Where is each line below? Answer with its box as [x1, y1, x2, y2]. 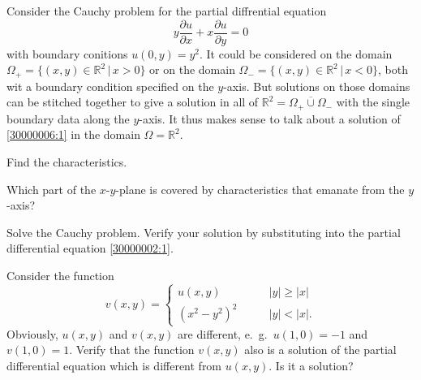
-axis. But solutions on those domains [223, 77, 410, 94]
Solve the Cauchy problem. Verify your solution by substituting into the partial [6, 223, 401, 240]
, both [378, 61, 408, 78]
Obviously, [6, 325, 58, 342]
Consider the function [6, 266, 114, 283]
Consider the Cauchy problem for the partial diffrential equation [6, 2, 327, 19]
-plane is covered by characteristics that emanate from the [115, 180, 405, 197]
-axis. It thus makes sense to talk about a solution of [139, 110, 401, 127]
